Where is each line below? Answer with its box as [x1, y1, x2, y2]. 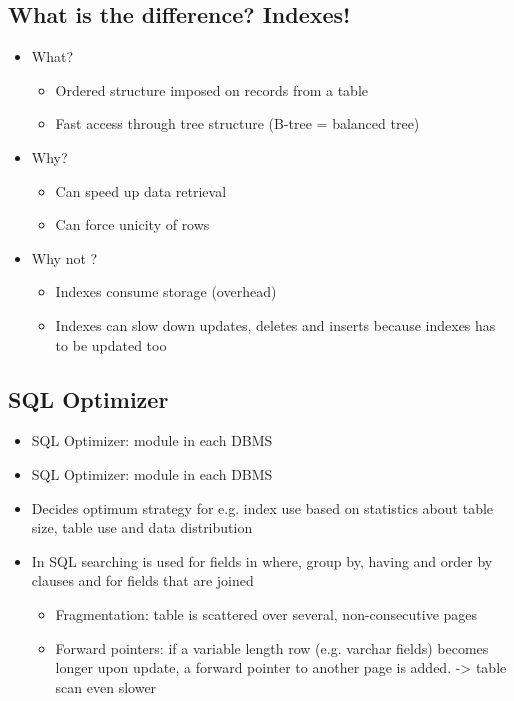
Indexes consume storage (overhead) [55, 281, 277, 302]
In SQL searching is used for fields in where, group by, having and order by [31, 550, 493, 571]
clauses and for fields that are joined [31, 570, 254, 591]
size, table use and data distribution [31, 517, 253, 538]
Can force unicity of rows [55, 214, 210, 235]
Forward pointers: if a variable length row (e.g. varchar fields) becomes [55, 637, 489, 658]
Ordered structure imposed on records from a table [55, 79, 368, 100]
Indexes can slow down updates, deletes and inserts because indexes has [55, 314, 496, 335]
